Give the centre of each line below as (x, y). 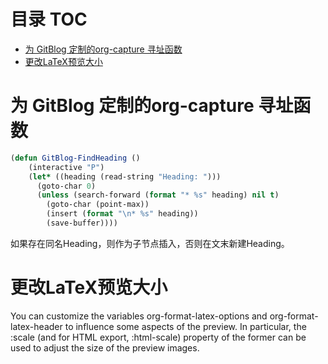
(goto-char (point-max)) (98, 205)
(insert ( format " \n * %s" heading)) (122, 214)
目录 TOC (49, 19)
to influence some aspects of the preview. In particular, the (185, 326)
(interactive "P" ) (66, 167)
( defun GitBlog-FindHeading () (75, 158)
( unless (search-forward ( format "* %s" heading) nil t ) (158, 195)
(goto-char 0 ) (66, 186)
